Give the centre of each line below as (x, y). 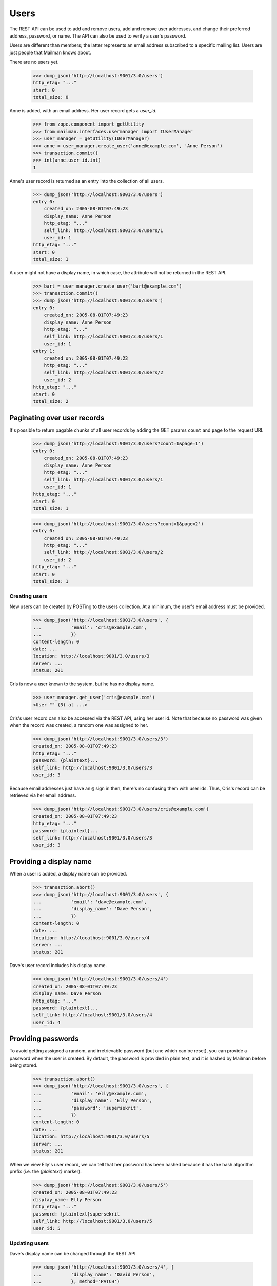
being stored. (24, 1065)
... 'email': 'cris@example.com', (90, 627)
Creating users (28, 596)
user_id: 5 (47, 1228)
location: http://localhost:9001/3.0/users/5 (91, 1137)
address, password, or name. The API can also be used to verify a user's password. (98, 35)
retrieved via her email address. (43, 795)
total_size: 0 (51, 97)
